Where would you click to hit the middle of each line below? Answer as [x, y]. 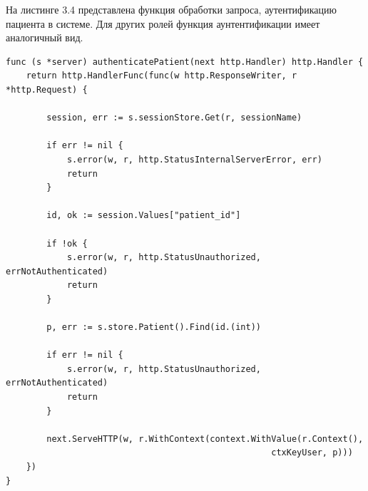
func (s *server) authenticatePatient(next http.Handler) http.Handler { [185, 62]
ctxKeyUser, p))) [312, 453]
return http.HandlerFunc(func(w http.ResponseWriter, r [162, 76]
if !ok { [67, 243]
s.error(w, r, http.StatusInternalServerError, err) [194, 159]
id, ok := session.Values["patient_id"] [144, 216]
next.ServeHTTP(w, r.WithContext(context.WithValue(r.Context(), [205, 439]
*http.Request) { [47, 89]
